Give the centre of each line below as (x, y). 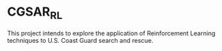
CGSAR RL (35, 13)
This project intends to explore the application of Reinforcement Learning (111, 33)
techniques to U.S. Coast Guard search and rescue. (80, 40)
